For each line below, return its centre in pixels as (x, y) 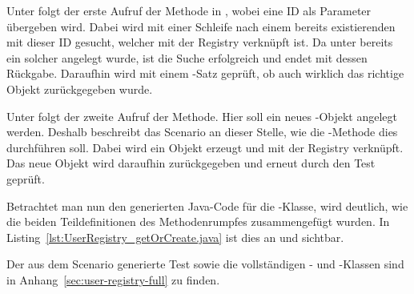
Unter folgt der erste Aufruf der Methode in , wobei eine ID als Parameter (189, 10)
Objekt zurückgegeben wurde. (80, 89)
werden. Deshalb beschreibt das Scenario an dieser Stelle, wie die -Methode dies (202, 132)
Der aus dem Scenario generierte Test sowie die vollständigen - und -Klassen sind (205, 264)
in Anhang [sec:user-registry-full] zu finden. (113, 279)
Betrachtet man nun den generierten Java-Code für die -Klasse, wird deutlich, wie (207, 205)
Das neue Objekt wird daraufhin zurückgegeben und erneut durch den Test (191, 163)
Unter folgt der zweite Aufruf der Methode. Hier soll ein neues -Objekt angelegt (202, 116)
